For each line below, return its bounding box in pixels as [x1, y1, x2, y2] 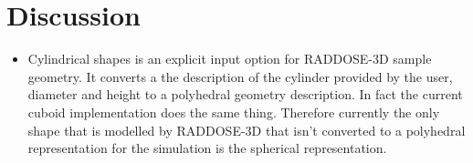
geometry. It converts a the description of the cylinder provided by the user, [27, 66, 453, 86]
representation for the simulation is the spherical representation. [27, 138, 387, 158]
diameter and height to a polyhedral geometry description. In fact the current [27, 85, 463, 104]
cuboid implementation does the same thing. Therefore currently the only [27, 102, 440, 121]
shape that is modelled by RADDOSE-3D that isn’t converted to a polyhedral [27, 120, 466, 139]
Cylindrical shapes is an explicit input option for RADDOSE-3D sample [27, 49, 432, 68]
